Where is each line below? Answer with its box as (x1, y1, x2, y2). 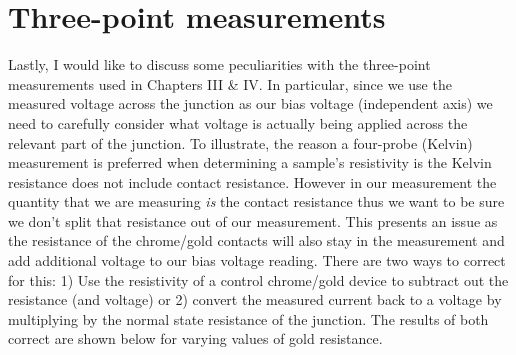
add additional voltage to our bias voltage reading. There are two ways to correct (8, 250, 506, 271)
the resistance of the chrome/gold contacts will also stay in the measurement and (8, 230, 505, 251)
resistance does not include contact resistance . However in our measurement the (8, 171, 497, 192)
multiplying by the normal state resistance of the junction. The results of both (8, 308, 489, 329)
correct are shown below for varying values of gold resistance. (8, 328, 383, 349)
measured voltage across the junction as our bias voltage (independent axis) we (8, 93, 493, 114)
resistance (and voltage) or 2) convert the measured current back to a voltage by (8, 289, 502, 310)
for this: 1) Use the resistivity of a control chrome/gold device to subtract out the (8, 269, 509, 290)
